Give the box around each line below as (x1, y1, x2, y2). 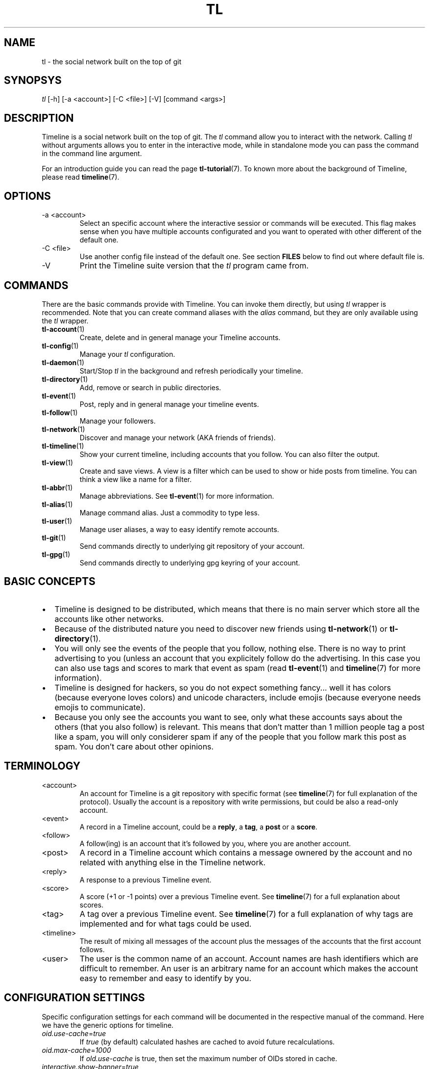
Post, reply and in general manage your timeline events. (79, 400, 259, 408)
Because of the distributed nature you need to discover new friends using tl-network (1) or (54, 623, 387, 634)
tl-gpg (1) (42, 550, 71, 559)
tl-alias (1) (42, 500, 73, 508)
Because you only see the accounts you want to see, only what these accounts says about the (54, 712, 403, 722)
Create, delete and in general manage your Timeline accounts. (79, 333, 281, 342)
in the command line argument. (42, 149, 142, 158)
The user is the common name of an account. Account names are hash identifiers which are (79, 953, 419, 963)
